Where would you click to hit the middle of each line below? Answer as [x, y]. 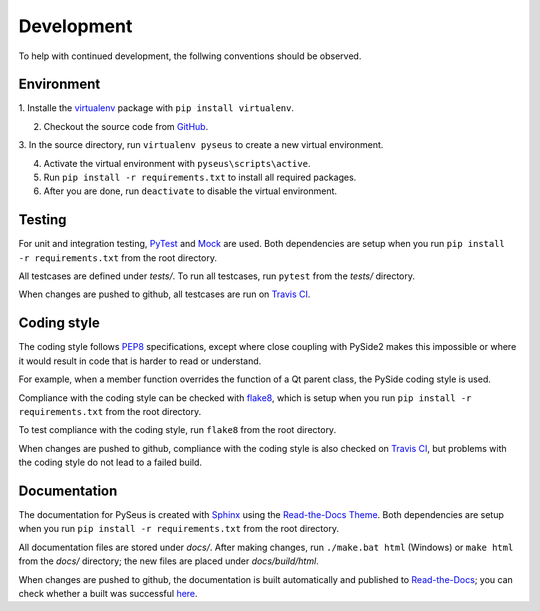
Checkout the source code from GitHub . [126, 126]
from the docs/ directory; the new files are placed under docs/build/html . [168, 561]
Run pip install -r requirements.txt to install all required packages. [200, 177]
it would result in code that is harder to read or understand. [140, 361]
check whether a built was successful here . [108, 593]
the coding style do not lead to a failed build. [110, 462]
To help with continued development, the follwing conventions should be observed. [190, 56]
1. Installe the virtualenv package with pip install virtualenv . [156, 108]
